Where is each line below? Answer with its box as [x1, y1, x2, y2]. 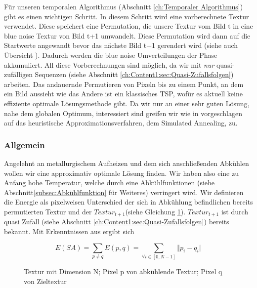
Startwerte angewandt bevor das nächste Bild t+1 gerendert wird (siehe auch [4, 40, 238, 50]
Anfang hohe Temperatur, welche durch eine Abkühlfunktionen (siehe [4, 177, 215, 188]
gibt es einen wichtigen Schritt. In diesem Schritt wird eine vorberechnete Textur [4, 11, 249, 21]
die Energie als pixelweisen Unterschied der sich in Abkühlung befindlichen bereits [4, 197, 253, 207]
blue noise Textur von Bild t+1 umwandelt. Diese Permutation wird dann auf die [4, 30, 251, 41]
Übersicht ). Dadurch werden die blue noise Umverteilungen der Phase [4, 49, 217, 60]
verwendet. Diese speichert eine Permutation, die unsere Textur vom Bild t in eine [4, 21, 253, 31]
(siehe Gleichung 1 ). [125, 206, 186, 216]
